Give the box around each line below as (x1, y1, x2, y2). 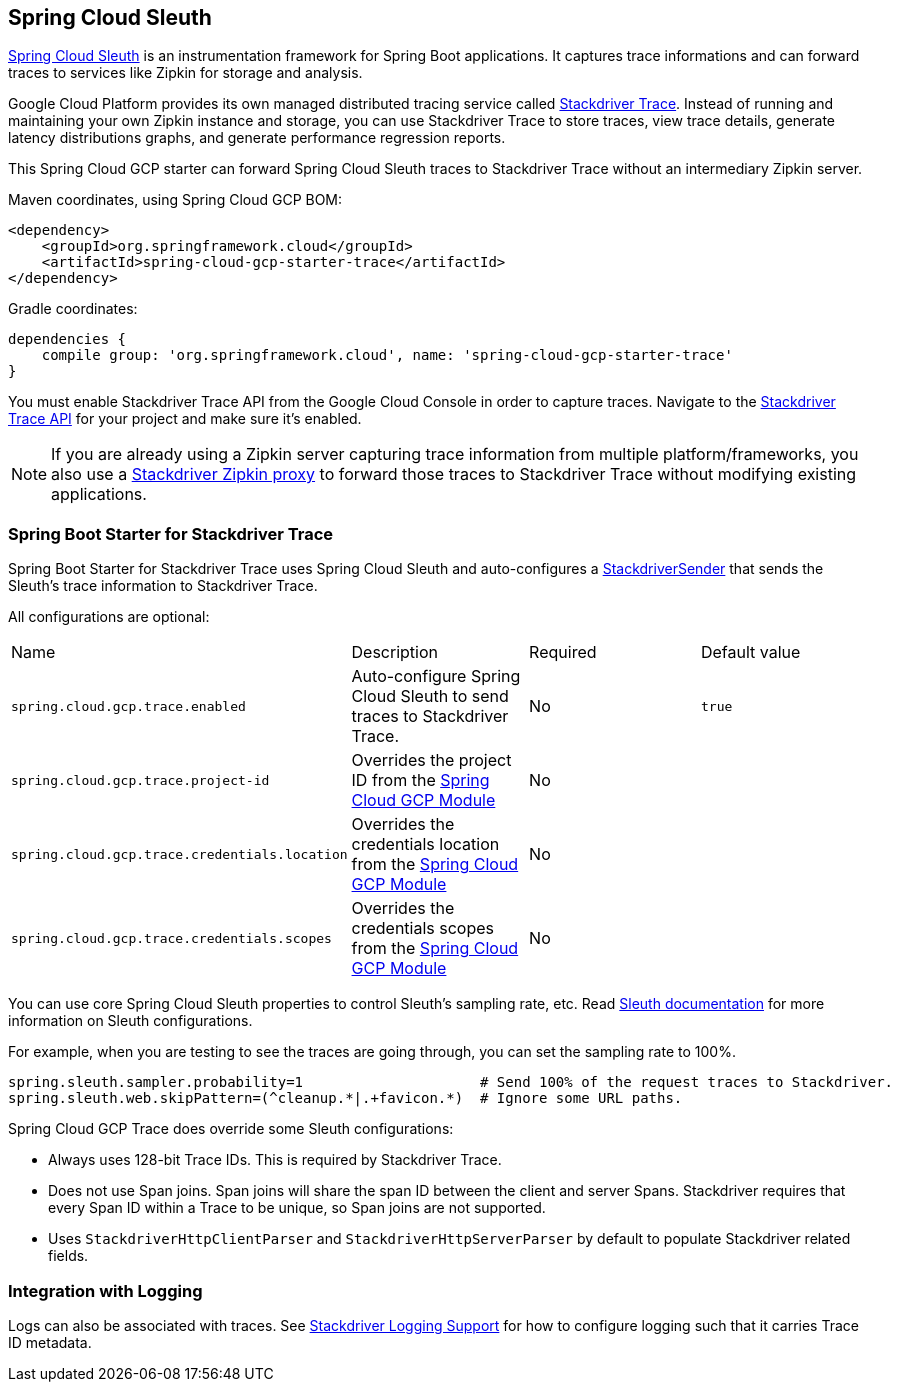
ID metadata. (8, 1333, 92, 1351)
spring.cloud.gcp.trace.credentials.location (11, 846, 348, 862)
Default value (700, 642, 801, 663)
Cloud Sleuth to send (351, 686, 509, 707)
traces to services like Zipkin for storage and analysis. (8, 64, 363, 82)
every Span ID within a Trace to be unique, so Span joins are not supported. (48, 1199, 546, 1217)
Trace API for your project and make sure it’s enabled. (8, 410, 362, 428)
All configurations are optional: (8, 608, 210, 626)
